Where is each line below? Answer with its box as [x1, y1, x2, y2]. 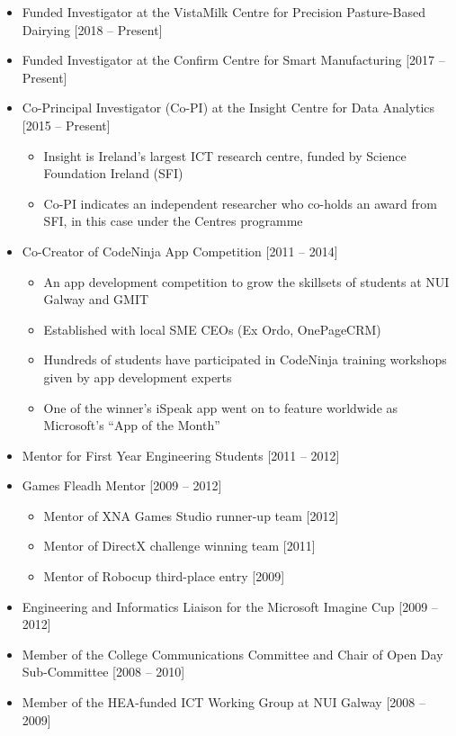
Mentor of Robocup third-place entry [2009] [43, 567, 285, 586]
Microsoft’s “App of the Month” [43, 416, 220, 435]
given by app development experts [43, 367, 232, 386]
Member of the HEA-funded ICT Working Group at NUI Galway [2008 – [22, 693, 425, 712]
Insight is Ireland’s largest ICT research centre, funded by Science [43, 146, 407, 165]
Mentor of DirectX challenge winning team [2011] [43, 536, 316, 555]
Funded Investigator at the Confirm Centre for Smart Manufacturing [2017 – [22, 50, 445, 69]
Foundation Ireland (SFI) [43, 164, 183, 183]
